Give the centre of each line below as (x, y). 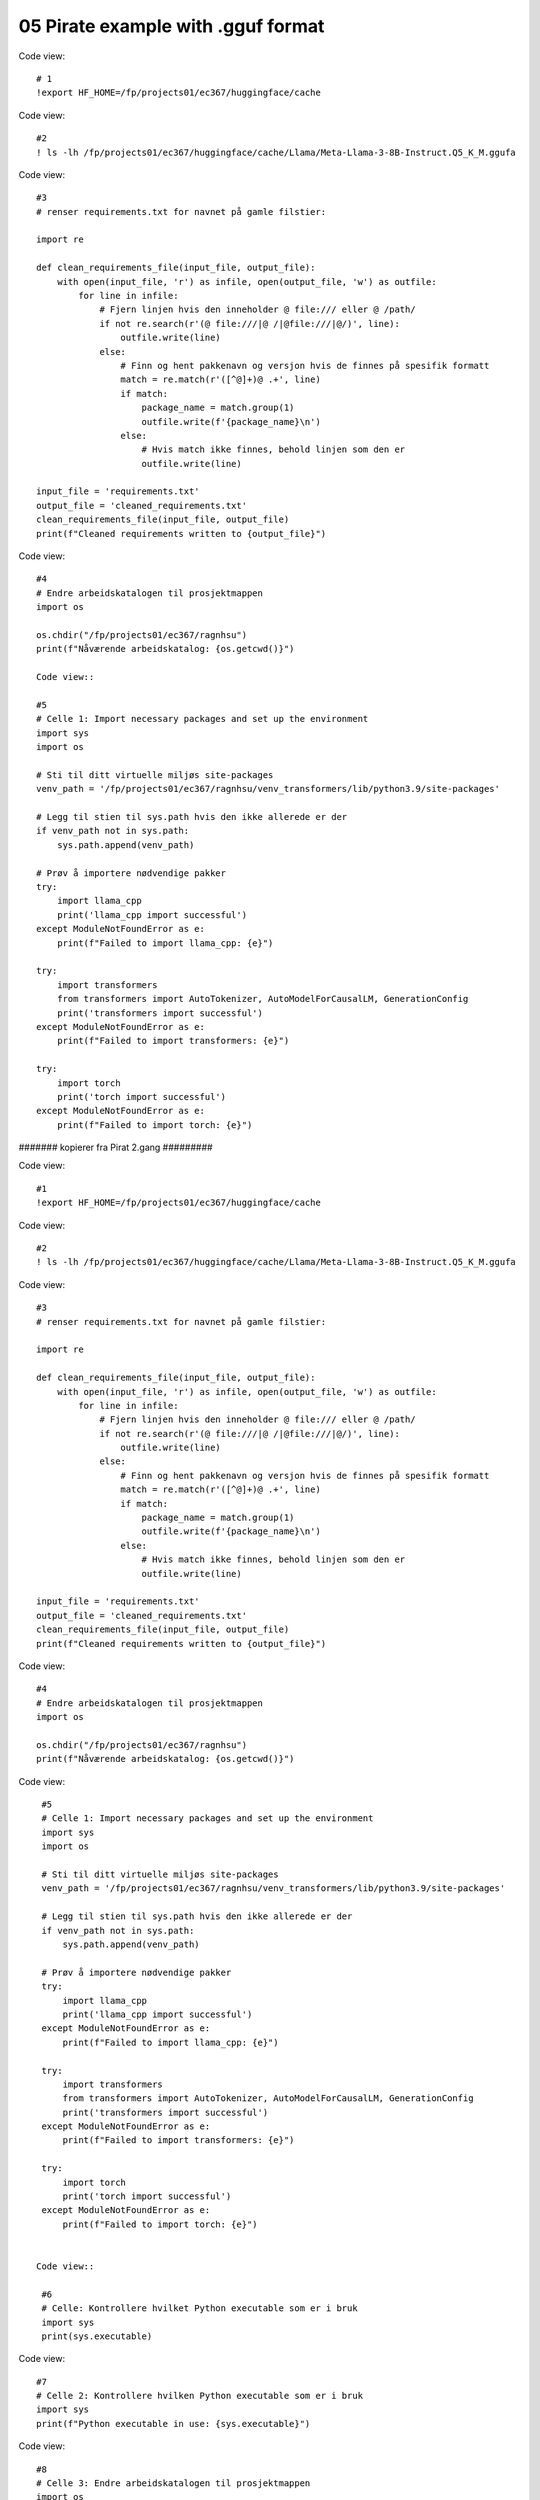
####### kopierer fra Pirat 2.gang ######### (116, 1147)
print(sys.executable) (97, 2336)
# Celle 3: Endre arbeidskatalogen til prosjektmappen (173, 2483)
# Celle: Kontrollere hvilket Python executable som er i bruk (200, 2308)
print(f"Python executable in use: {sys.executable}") (173, 2423)
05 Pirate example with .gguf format (171, 26)
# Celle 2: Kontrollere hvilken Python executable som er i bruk (200, 2396)
